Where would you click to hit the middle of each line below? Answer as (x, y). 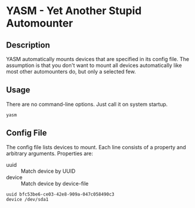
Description (28, 45)
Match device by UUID (48, 171)
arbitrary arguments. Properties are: (49, 153)
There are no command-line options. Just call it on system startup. (87, 104)
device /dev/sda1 (27, 199)
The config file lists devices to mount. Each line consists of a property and (96, 147)
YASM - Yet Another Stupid (74, 11)
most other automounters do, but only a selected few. (71, 71)
